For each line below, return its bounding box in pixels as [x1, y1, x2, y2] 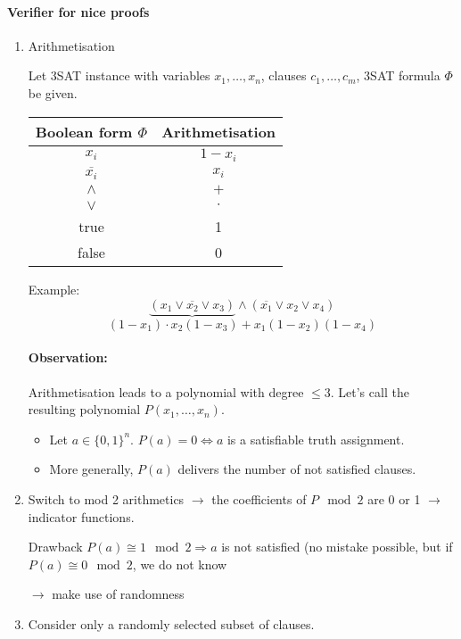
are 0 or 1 [367, 489, 421, 508]
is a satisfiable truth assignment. [226, 429, 405, 448]
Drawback [28, 537, 83, 556]
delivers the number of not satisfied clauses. [177, 460, 416, 478]
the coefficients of [211, 489, 307, 508]
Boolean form [35, 120, 133, 142]
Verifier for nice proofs [7, 2, 150, 21]
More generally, [49, 460, 134, 478]
